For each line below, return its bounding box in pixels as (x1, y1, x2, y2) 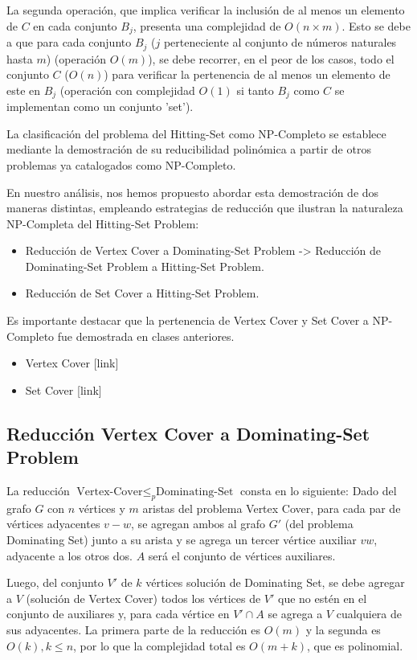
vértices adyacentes (6, 515, 100, 532)
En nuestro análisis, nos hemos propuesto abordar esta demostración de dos (6, 183, 379, 200)
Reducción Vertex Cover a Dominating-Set (6, 420, 370, 445)
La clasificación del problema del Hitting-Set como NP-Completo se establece (6, 125, 386, 141)
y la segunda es (305, 621, 381, 637)
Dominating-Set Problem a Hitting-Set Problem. (25, 257, 264, 274)
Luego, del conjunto (6, 574, 104, 591)
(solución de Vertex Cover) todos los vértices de (26, 589, 261, 606)
